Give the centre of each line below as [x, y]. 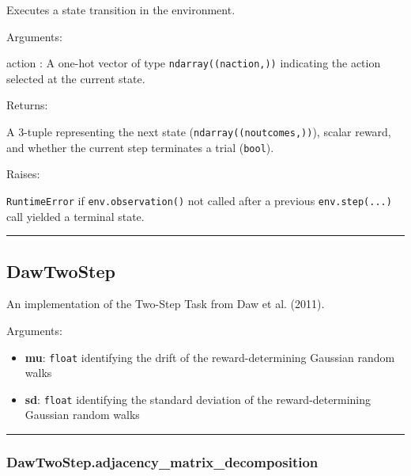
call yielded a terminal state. [75, 216]
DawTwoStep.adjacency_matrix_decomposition [162, 462]
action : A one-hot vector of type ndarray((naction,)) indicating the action [194, 63]
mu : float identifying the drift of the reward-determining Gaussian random [210, 357]
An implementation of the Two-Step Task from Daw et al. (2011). [166, 304]
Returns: [27, 105]
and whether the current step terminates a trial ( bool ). [140, 147]
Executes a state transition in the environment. [121, 10]
